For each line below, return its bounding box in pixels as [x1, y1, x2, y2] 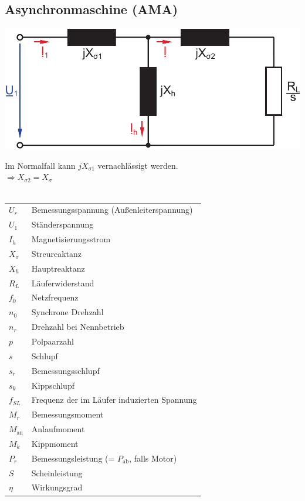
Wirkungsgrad [31, 481, 83, 493]
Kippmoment [31, 437, 79, 449]
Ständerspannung [31, 218, 94, 231]
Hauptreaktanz [31, 262, 85, 274]
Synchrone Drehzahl [31, 306, 104, 318]
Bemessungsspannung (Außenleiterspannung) [31, 203, 193, 216]
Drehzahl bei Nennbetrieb [31, 320, 124, 333]
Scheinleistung [31, 466, 83, 479]
